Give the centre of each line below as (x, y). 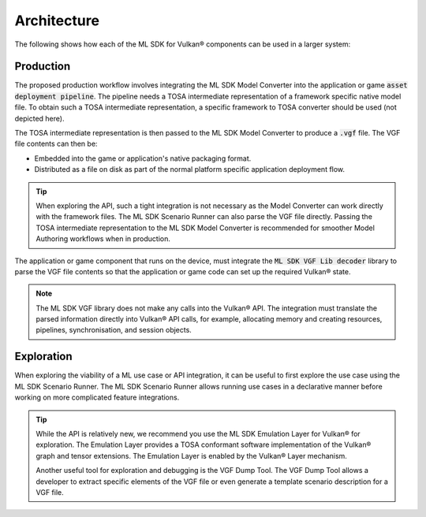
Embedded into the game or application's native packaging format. (143, 158)
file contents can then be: (56, 144)
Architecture (57, 20)
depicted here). (39, 118)
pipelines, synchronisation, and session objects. (114, 330)
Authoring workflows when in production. (103, 239)
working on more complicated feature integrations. (97, 397)
